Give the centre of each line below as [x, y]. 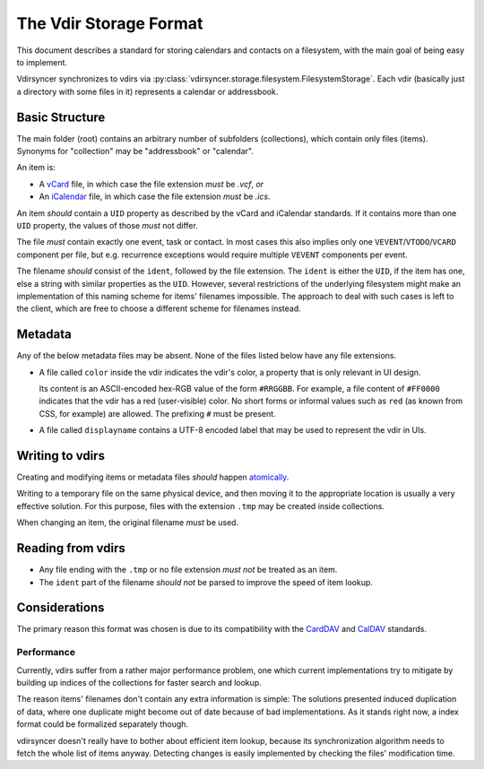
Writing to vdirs [60, 456]
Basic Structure [61, 117]
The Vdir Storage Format [110, 23]
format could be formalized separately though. [102, 724]
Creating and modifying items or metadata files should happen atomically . [153, 477]
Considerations [60, 608]
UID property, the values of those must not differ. [108, 225]
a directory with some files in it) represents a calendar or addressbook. [147, 91]
